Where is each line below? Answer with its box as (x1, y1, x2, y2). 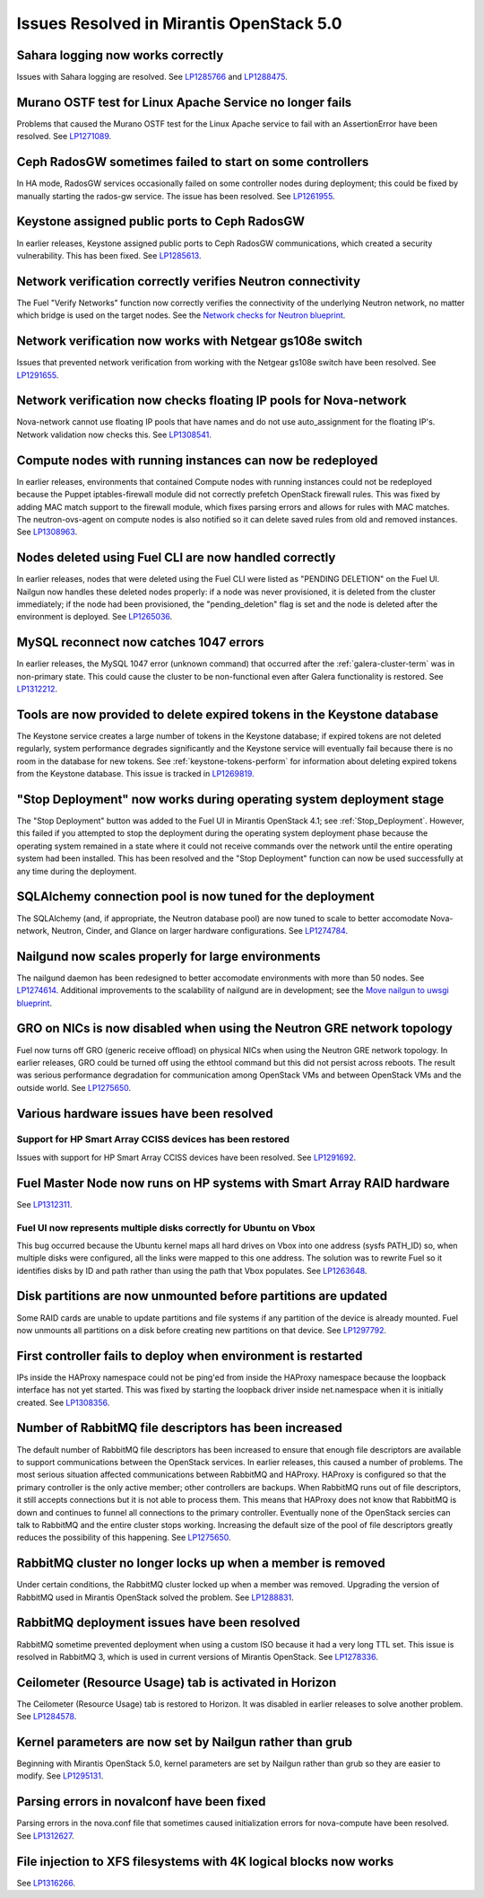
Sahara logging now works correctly (16, 48, 224, 63)
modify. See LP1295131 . (16, 1771, 104, 1781)
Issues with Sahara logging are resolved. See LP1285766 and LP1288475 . (16, 72, 289, 83)
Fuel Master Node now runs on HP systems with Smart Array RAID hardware (16, 1175, 450, 1191)
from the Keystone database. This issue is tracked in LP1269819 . (16, 769, 255, 779)
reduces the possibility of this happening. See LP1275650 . (16, 1532, 232, 1543)
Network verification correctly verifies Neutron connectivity (16, 274, 361, 289)
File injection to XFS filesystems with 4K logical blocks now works (16, 1854, 394, 1869)
